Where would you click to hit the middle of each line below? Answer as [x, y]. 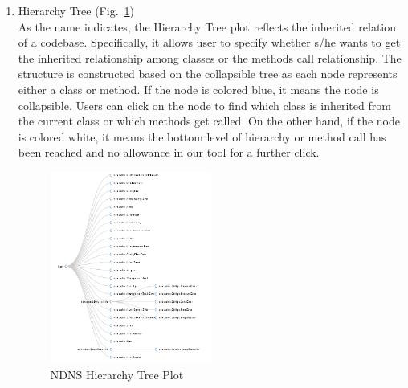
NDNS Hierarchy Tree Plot [117, 374]
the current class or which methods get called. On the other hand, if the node [209, 121]
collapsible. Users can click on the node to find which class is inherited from [204, 105]
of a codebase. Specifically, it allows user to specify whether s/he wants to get [209, 42]
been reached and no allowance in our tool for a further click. [169, 152]
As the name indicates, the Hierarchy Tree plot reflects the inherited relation [207, 26]
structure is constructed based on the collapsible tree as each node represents [208, 74]
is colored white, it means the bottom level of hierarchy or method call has [202, 136]
